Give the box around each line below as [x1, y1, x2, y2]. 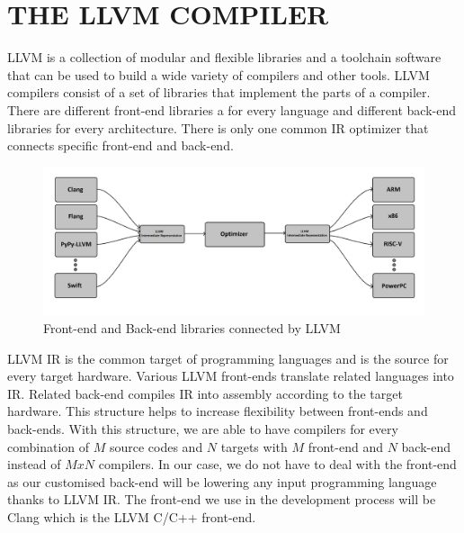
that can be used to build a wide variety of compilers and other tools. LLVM [7, 65, 430, 84]
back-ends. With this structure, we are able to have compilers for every [7, 420, 398, 438]
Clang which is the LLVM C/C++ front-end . [7, 508, 256, 527]
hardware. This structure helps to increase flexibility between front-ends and [7, 402, 428, 420]
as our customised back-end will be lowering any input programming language [7, 472, 437, 491]
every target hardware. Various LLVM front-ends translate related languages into [7, 366, 454, 385]
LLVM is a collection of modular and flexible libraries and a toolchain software [7, 48, 442, 67]
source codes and [109, 437, 203, 456]
